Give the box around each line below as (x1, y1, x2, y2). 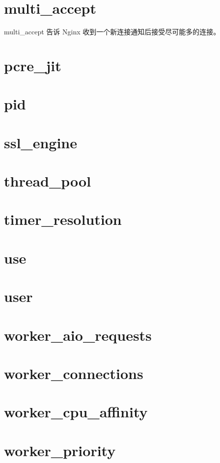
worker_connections (4, 363, 143, 383)
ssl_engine (4, 132, 78, 152)
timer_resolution (4, 209, 122, 229)
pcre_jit (4, 55, 61, 75)
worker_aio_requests (4, 325, 152, 345)
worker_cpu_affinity (4, 402, 148, 422)
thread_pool (4, 171, 91, 191)
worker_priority (4, 440, 116, 460)
